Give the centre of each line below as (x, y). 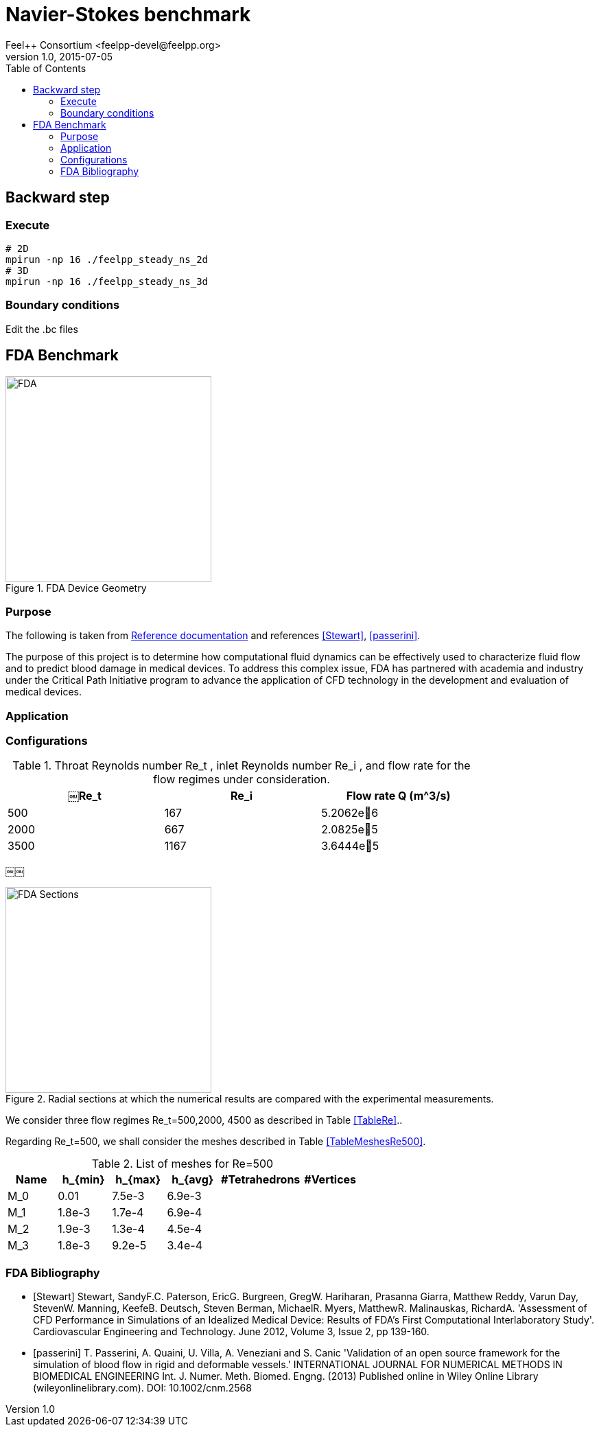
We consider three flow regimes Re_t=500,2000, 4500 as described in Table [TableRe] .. (204, 1120)
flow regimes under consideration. (242, 779)
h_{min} (83, 1180)
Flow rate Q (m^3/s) (398, 796)
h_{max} (138, 1180)
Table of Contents (46, 68)
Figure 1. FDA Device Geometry (76, 588)
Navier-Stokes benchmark (128, 14)
